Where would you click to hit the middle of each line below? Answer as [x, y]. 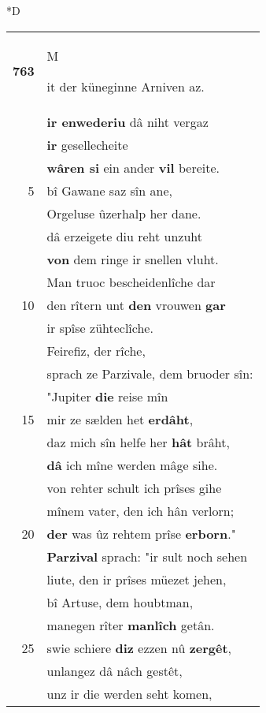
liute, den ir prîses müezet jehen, [137, 579]
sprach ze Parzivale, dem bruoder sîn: [150, 373]
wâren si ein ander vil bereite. [133, 167]
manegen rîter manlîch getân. [131, 625]
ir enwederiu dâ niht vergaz [127, 121]
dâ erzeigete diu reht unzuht [125, 236]
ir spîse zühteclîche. [100, 327]
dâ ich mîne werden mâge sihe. [132, 465]
